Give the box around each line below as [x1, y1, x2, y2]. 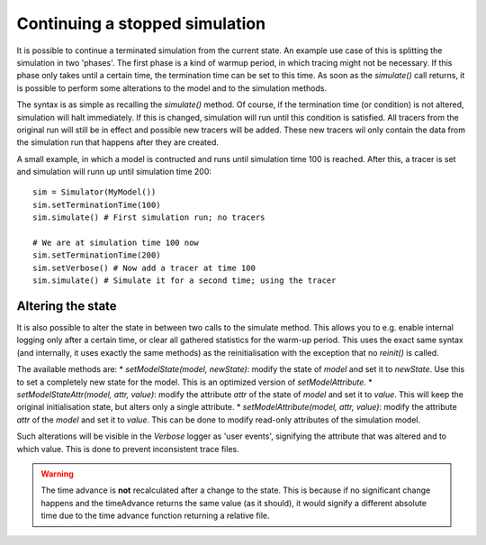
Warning [40, 468, 74, 479]
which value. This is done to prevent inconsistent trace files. [16, 443, 239, 454]
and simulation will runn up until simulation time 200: [16, 167, 211, 177]
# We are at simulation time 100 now [32, 238, 200, 248]
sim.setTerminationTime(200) [32, 250, 161, 260]
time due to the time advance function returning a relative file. [40, 510, 270, 522]
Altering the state [16, 298, 117, 313]
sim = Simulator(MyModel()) [32, 187, 157, 197]
